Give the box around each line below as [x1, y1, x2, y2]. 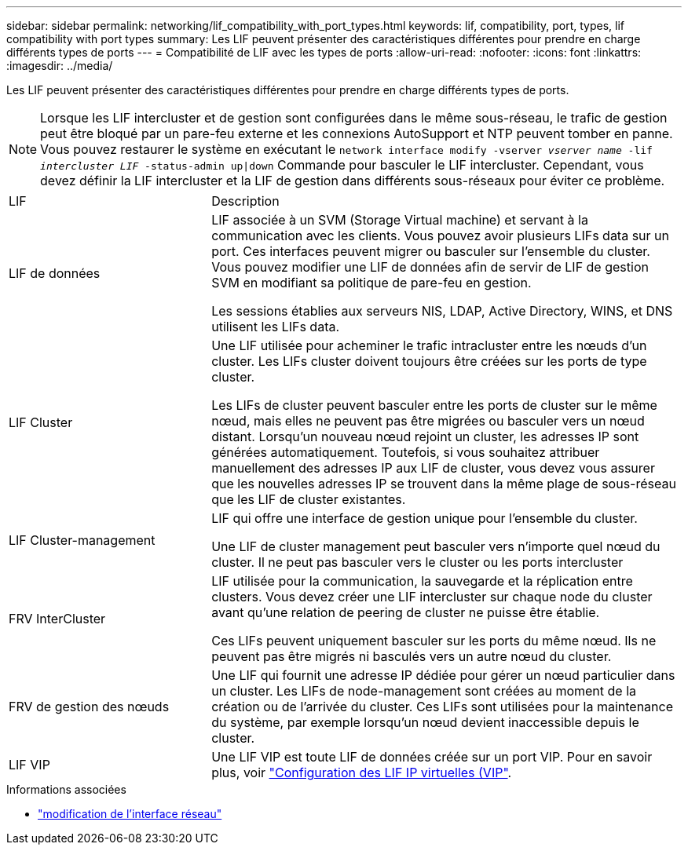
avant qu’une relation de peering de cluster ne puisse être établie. [211, 604, 600, 620]
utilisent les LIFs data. [211, 319, 340, 334]
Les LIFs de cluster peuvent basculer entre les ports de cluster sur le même [211, 397, 657, 413]
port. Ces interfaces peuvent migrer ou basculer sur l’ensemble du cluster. [211, 243, 650, 259]
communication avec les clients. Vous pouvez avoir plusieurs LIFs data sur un [211, 228, 670, 243]
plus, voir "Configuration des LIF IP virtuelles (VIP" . [211, 765, 512, 780]
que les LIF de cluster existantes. [211, 491, 406, 507]
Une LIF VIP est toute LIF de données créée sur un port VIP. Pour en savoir [211, 749, 653, 765]
